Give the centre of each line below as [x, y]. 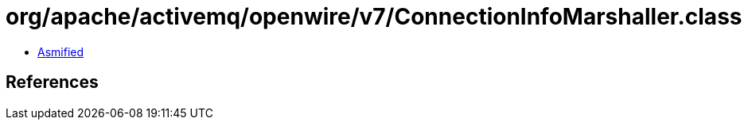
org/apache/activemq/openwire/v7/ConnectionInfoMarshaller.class [374, 17]
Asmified [61, 52]
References [52, 82]
